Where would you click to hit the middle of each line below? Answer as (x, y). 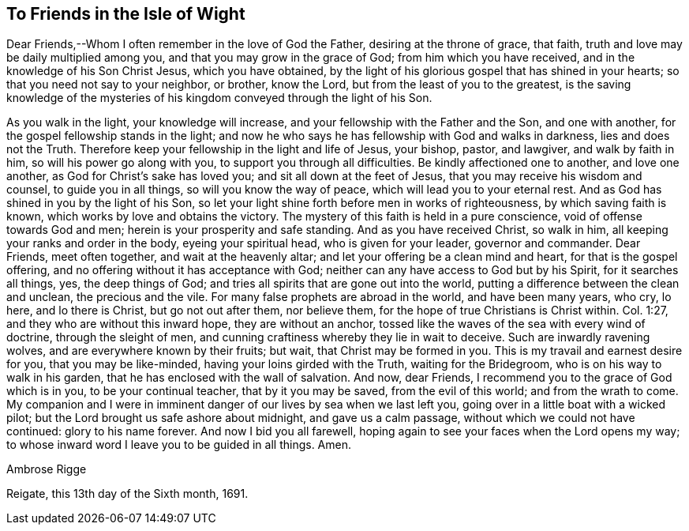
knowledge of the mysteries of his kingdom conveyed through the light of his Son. (219, 98)
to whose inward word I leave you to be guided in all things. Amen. (179, 445)
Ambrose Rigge (47, 469)
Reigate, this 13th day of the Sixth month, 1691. (127, 494)
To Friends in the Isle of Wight (126, 14)
